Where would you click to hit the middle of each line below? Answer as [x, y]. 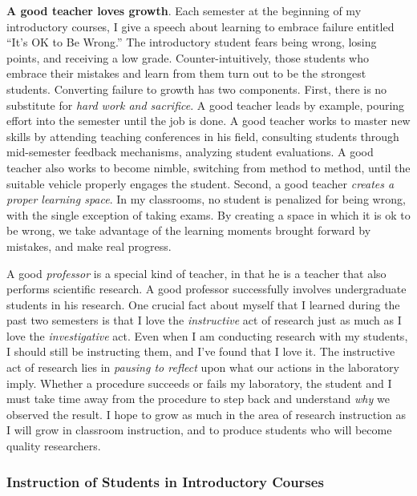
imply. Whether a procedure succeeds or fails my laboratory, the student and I [199, 383]
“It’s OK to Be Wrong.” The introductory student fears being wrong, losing [192, 42]
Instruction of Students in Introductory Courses [165, 481]
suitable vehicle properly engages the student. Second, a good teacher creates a [200, 183]
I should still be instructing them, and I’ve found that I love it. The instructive [201, 351]
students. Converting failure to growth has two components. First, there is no [197, 89]
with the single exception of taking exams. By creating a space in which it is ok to [208, 214]
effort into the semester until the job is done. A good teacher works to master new [208, 121]
